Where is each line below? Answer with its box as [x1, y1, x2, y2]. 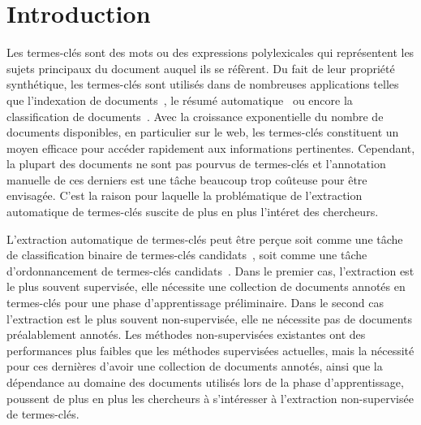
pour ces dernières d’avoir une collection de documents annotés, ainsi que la [6, 358, 383, 375]
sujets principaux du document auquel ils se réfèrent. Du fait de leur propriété [6, 59, 395, 76]
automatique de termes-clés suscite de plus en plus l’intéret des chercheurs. [6, 203, 379, 220]
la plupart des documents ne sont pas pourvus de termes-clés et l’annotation [6, 155, 386, 172]
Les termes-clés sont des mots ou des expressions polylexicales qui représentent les [6, 44, 415, 61]
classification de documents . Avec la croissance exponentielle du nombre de [6, 107, 384, 124]
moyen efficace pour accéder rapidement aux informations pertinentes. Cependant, [6, 139, 415, 156]
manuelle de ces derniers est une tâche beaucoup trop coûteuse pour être [6, 171, 367, 188]
